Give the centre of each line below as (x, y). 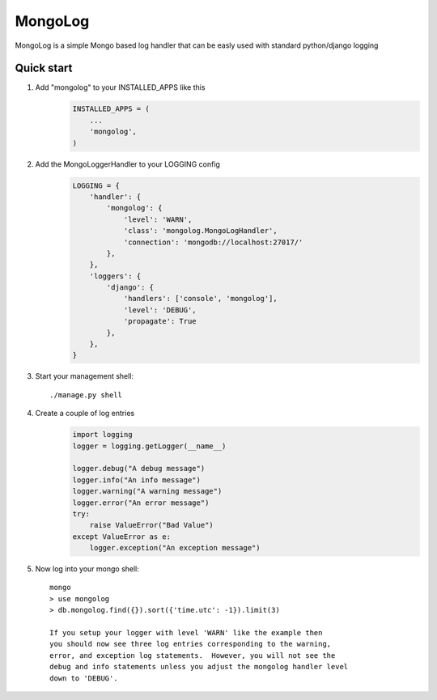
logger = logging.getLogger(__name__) (149, 446)
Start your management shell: (84, 376)
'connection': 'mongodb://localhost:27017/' (213, 242)
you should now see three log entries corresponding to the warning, (191, 644)
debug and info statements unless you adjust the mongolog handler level (199, 667)
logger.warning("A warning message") (147, 491)
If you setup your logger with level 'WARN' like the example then (186, 633)
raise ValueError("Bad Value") (151, 525)
